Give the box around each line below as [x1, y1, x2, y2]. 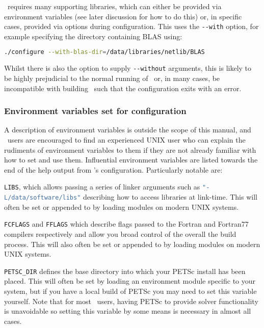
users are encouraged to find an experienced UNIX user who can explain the [7, 134, 246, 145]
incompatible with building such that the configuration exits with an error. [4, 83, 242, 93]
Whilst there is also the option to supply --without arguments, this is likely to [4, 63, 252, 73]
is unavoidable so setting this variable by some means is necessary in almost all [4, 306, 251, 316]
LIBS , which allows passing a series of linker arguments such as [4, 181, 200, 192]
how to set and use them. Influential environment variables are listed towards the [4, 154, 258, 165]
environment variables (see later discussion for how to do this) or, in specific [4, 11, 242, 21]
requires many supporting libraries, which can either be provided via [7, 1, 222, 11]
